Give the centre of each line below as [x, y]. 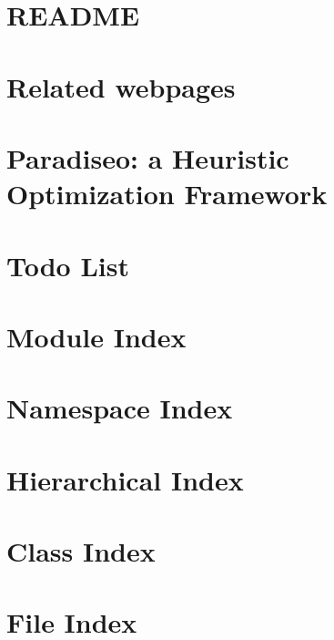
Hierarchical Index [125, 479]
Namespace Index [120, 408]
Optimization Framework [167, 194]
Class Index [81, 551]
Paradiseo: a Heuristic [148, 157]
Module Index [96, 336]
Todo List [68, 265]
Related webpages [121, 86]
